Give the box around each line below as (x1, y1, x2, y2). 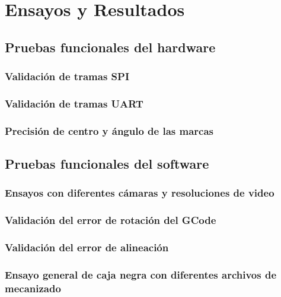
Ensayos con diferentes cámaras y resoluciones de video (5, 185, 274, 200)
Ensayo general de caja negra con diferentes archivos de (5, 267, 277, 282)
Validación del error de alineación (5, 240, 169, 255)
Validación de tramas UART (5, 96, 143, 110)
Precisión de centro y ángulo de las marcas (5, 123, 214, 138)
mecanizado (5, 280, 61, 295)
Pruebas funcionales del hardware (5, 37, 216, 56)
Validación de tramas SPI (5, 69, 130, 84)
